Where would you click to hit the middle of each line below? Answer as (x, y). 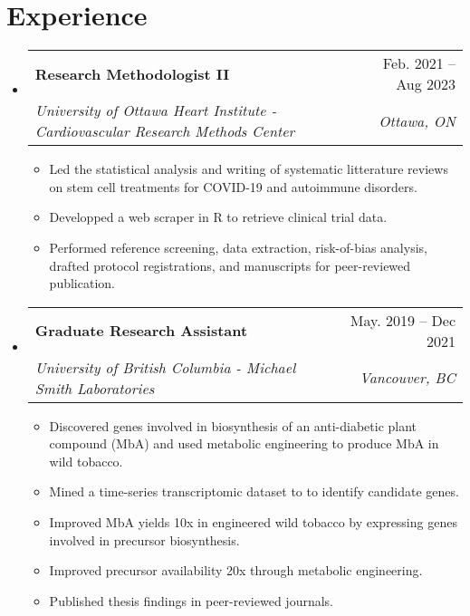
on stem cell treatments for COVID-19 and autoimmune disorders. (233, 186)
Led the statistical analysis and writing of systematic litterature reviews (249, 169)
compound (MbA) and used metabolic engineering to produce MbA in (244, 443)
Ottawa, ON (417, 120)
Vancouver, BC (408, 378)
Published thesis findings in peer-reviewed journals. (191, 600)
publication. (82, 283)
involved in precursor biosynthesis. (144, 539)
